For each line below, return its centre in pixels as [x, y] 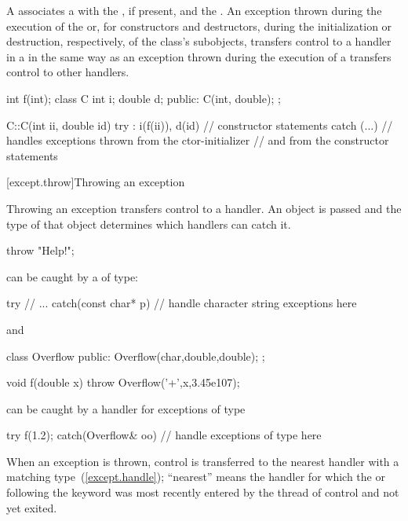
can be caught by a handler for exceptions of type [126, 408]
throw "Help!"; [40, 250]
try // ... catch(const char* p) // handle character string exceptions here [182, 303]
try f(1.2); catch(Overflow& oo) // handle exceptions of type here [164, 435]
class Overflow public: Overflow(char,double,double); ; [136, 356]
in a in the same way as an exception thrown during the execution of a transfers [199, 56]
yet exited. [32, 507]
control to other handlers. [68, 72]
